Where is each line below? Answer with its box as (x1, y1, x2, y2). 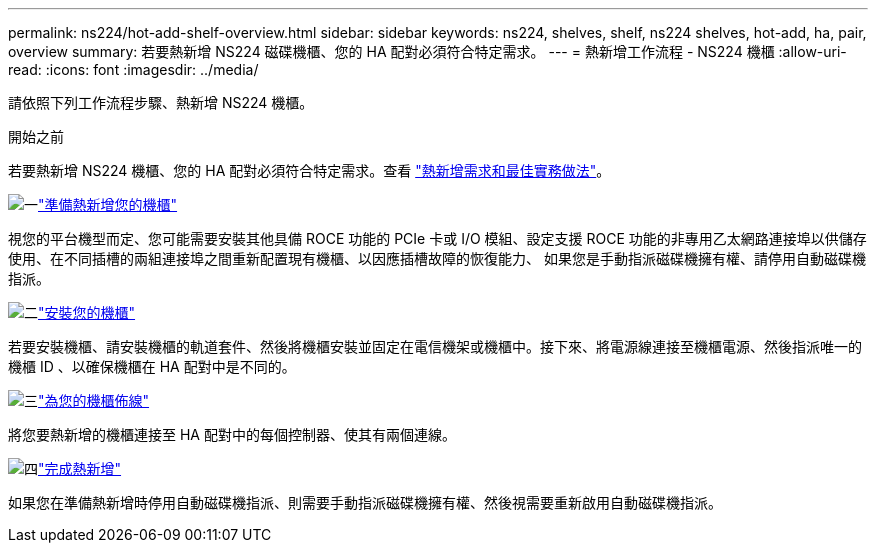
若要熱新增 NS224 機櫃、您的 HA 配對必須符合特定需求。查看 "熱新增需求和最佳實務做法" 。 (8, 162, 611, 179)
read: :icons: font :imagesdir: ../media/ (8, 61, 259, 78)
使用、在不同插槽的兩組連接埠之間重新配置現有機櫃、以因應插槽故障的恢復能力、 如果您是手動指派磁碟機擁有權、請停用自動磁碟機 (8, 250, 866, 267)
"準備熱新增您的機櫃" (38, 196, 178, 213)
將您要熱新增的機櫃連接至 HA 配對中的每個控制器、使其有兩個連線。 (8, 426, 456, 443)
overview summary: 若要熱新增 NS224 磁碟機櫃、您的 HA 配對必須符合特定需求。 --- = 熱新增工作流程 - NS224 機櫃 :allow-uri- (8, 43, 847, 60)
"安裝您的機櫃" (38, 304, 136, 321)
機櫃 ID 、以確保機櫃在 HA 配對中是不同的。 (8, 358, 296, 375)
